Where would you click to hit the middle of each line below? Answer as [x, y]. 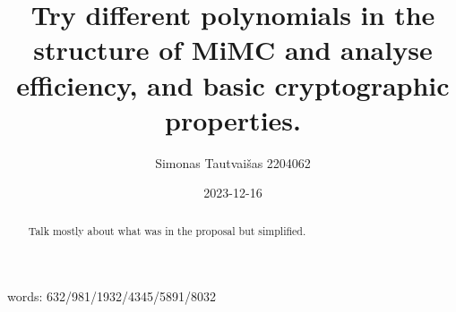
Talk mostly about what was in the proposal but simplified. [167, 230]
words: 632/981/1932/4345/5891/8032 [112, 296]
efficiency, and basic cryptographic [233, 84]
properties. [233, 119]
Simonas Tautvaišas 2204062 [233, 162]
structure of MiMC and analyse [233, 50]
